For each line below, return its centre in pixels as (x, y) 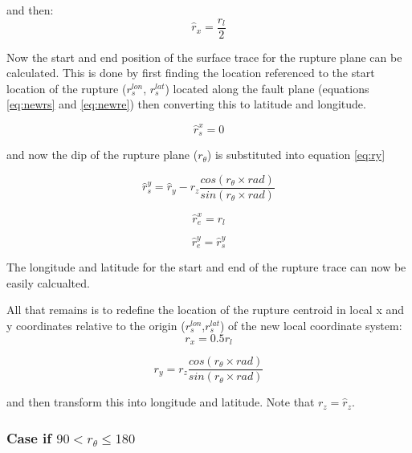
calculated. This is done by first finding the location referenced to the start (191, 73)
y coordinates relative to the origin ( (96, 325)
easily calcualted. (48, 282)
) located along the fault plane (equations (267, 88)
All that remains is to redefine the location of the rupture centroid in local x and (206, 310)
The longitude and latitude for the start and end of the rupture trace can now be (206, 267)
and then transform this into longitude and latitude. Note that (161, 402)
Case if (29, 437)
